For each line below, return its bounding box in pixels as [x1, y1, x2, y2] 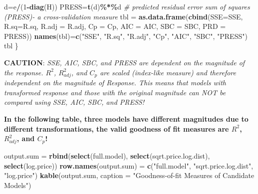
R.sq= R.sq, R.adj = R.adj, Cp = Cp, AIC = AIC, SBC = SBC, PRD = [4, 21, 226, 31]
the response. [4, 67, 43, 77]
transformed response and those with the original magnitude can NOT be [4, 87, 226, 97]
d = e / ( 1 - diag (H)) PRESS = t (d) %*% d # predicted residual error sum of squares [4, 1, 250, 11]
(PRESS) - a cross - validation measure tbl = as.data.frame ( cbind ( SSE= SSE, [4, 11, 243, 21]
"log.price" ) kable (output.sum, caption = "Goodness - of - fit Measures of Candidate [4, 170, 255, 181]
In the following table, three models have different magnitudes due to [4, 114, 249, 124]
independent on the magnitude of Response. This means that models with [4, 77, 226, 88]
